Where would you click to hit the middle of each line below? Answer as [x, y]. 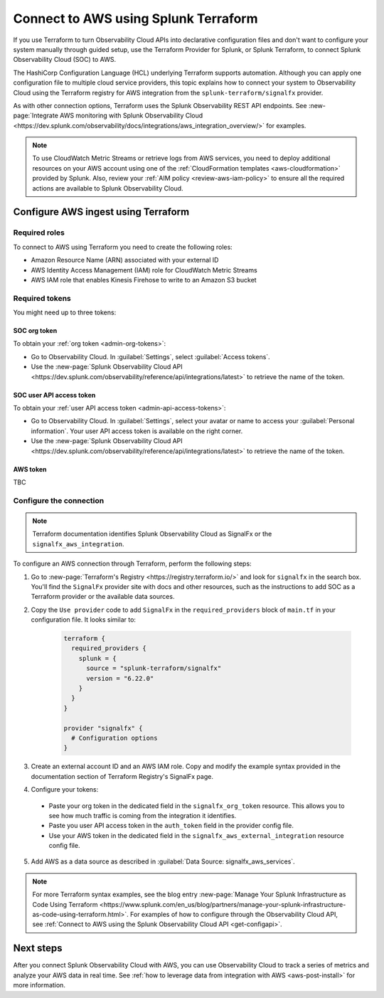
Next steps [38, 949]
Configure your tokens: [65, 790]
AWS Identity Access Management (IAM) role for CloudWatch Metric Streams [144, 270]
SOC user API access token [54, 395]
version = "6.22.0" [120, 678]
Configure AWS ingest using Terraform [101, 212]
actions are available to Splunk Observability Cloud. [108, 188]
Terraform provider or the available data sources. [103, 597]
